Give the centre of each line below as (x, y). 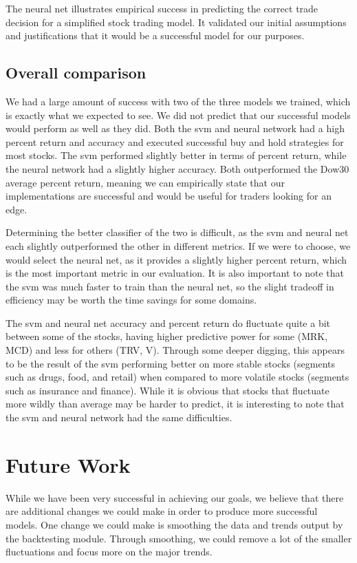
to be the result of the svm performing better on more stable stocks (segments (171, 363)
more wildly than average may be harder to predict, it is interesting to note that (175, 404)
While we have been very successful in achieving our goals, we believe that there (175, 497)
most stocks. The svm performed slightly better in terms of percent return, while (176, 155)
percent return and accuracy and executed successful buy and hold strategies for (175, 141)
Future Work (68, 464)
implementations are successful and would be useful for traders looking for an (169, 196)
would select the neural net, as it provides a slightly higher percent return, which (176, 259)
